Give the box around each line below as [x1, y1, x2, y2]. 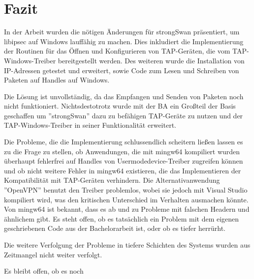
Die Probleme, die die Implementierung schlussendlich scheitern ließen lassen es [4, 137, 243, 147]
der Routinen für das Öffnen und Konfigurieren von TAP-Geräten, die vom [4, 46, 230, 56]
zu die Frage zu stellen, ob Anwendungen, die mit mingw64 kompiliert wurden [4, 146, 240, 156]
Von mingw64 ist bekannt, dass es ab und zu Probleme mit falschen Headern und [4, 204, 250, 214]
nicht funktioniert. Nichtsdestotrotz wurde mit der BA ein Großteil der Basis [4, 101, 236, 111]
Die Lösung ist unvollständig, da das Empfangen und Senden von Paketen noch [4, 91, 244, 101]
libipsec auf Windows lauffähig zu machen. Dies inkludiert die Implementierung [4, 36, 244, 46]
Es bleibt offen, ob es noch [4, 266, 84, 276]
